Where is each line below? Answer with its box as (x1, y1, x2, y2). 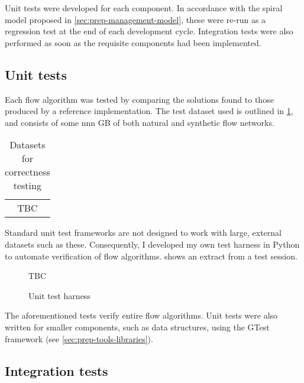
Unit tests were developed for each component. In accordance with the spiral (5, 2, 283, 14)
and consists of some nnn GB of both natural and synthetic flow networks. (5, 116, 274, 128)
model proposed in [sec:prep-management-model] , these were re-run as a (5, 13, 266, 25)
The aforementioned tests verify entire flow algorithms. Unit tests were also (5, 309, 278, 322)
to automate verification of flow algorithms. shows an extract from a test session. (5, 249, 297, 262)
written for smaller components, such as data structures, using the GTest (5, 320, 270, 333)
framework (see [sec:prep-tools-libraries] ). (5, 332, 153, 345)
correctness (5, 165, 50, 179)
